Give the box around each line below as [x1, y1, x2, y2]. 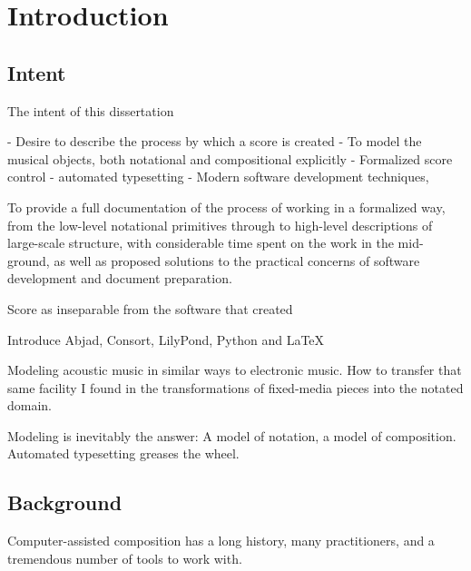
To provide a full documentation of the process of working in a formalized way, [7, 197, 446, 216]
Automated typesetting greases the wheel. [7, 444, 240, 463]
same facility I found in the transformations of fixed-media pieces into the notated [7, 378, 464, 397]
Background [7, 488, 123, 517]
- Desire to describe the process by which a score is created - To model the [7, 132, 422, 151]
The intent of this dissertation [7, 101, 174, 120]
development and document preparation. [7, 269, 232, 288]
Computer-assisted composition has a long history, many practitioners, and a [7, 531, 435, 550]
